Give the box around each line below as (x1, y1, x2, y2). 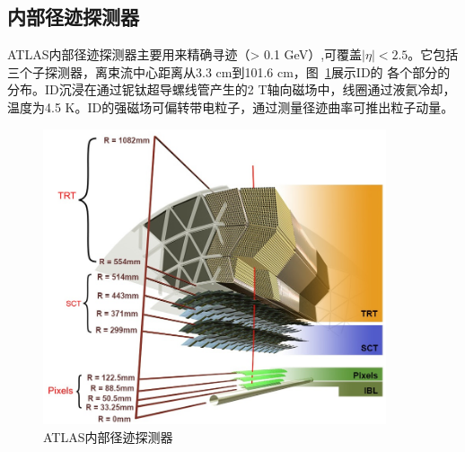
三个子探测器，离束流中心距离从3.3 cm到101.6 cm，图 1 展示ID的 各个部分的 (7, 62, 451, 81)
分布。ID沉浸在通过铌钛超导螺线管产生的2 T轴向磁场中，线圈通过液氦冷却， (7, 80, 456, 99)
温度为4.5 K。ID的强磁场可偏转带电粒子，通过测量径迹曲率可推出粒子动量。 (7, 97, 454, 116)
